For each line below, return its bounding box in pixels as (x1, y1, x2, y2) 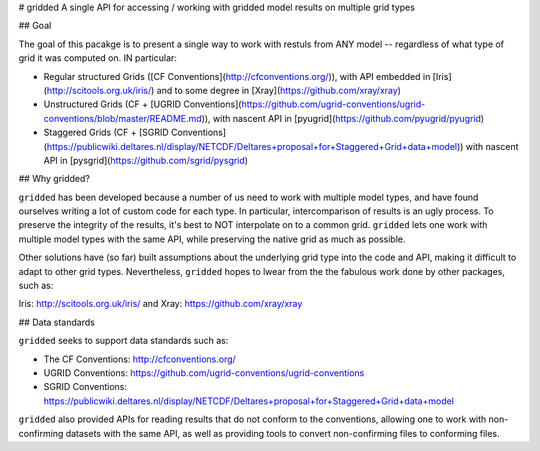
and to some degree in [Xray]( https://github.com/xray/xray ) (156, 84, 402, 96)
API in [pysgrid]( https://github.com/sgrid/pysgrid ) (43, 154, 249, 166)
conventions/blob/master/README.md (43, 112, 202, 124)
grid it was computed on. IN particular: (18, 52, 177, 64)
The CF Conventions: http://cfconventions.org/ (43, 353, 237, 365)
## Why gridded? (18, 173, 90, 185)
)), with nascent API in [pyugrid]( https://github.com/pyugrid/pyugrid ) (201, 112, 485, 124)
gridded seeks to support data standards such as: (18, 335, 229, 347)
